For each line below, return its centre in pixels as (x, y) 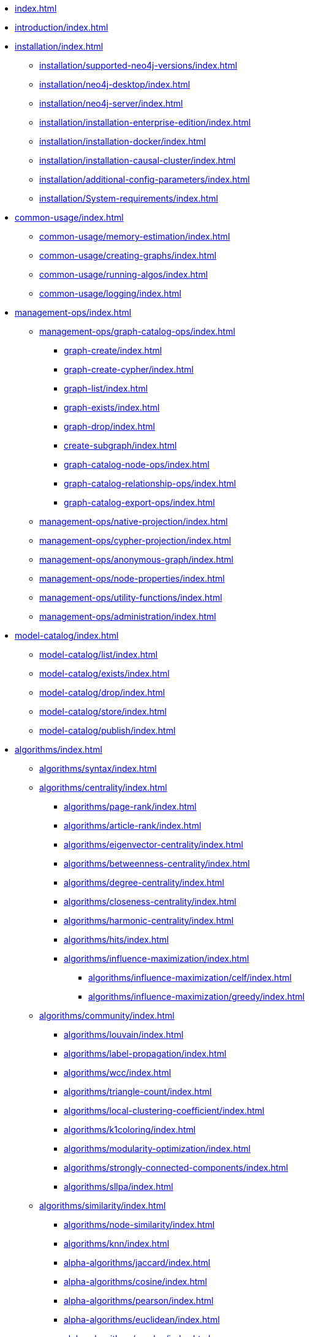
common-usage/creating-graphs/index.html (128, 255)
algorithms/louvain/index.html (124, 1034)
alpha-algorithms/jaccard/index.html (137, 1263)
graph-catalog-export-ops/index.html (139, 502)
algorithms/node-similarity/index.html (139, 1225)
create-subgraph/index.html (120, 445)
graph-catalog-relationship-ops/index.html (150, 483)
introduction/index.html (62, 27)
